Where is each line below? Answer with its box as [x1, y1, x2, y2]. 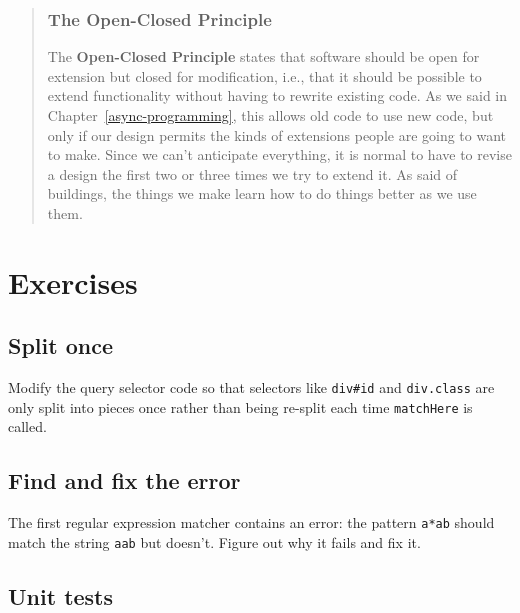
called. [8, 416, 47, 437]
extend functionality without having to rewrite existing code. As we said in [47, 85, 508, 106]
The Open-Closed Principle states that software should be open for [47, 46, 480, 67]
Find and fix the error [8, 465, 241, 496]
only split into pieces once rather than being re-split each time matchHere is [8, 396, 473, 417]
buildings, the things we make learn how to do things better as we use [47, 183, 477, 204]
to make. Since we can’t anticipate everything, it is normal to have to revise [47, 144, 512, 165]
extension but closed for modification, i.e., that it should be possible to [47, 65, 482, 86]
